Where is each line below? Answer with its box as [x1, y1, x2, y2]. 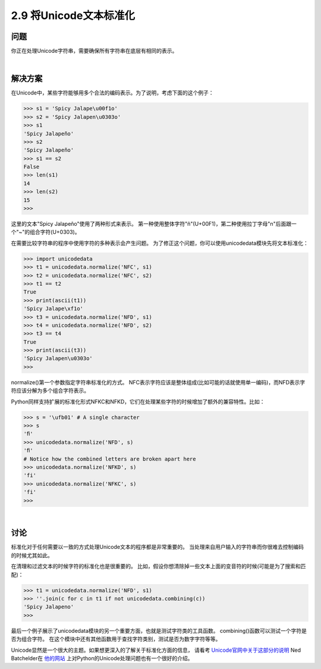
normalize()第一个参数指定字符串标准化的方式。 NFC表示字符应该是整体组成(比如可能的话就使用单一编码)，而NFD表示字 [11, 378, 306, 386]
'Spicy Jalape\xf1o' [23, 305, 83, 312]
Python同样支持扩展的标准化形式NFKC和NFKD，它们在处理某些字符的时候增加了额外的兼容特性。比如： [11, 398, 265, 405]
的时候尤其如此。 [11, 551, 53, 558]
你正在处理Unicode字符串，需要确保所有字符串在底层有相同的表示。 [11, 48, 178, 55]
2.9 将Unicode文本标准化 [11, 9, 135, 22]
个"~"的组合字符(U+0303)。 [11, 229, 80, 236]
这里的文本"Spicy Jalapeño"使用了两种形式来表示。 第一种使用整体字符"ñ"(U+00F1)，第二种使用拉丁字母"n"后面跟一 [11, 220, 297, 228]
